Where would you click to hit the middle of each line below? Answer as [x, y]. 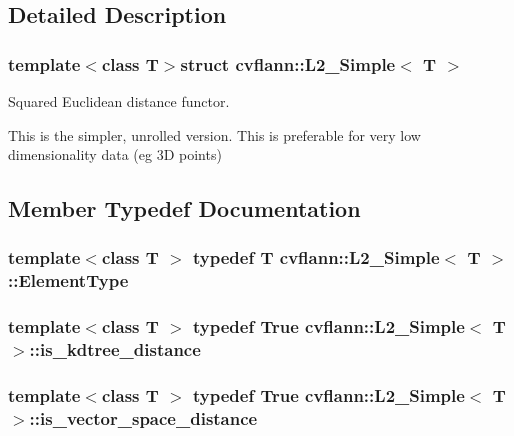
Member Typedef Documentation [184, 208]
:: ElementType [68, 280]
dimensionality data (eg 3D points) [115, 154]
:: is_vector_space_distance [143, 417]
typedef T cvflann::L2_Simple [316, 257]
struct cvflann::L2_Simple [288, 63]
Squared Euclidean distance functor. [119, 101]
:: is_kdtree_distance [115, 349]
